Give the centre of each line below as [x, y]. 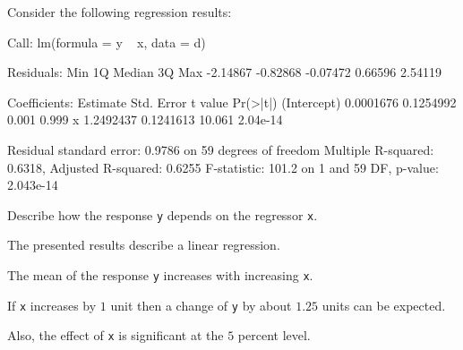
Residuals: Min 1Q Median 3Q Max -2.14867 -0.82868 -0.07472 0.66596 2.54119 [224, 72]
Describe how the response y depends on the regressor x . [163, 214]
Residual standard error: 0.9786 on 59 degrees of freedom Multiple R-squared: [221, 149]
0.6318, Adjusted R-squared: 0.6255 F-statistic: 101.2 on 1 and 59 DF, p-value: [223, 167]
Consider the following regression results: [120, 12]
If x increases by [52, 305]
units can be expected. [384, 305]
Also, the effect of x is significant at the [116, 335]
